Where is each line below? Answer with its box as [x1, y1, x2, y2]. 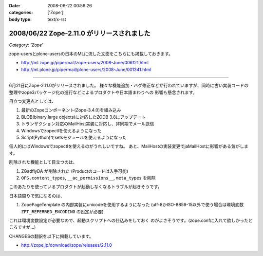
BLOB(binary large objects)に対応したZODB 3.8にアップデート [21, 114, 146, 120]
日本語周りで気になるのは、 [9, 193, 65, 199]
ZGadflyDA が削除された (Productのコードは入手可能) [21, 168, 129, 174]
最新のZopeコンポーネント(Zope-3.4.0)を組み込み [21, 107, 121, 113]
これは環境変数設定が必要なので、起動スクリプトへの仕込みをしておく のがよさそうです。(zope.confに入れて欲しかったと [9, 217, 253, 223]
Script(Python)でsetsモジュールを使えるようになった [21, 134, 127, 140]
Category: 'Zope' [9, 42, 43, 48]
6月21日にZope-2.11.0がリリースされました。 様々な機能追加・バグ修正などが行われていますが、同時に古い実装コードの [9, 83, 248, 89]
